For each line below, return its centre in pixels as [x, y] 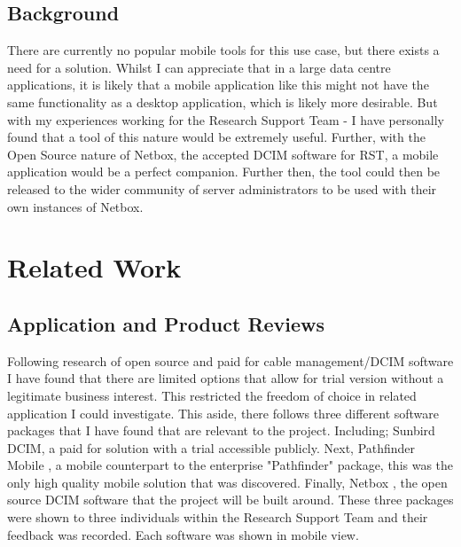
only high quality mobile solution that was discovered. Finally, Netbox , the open [227, 482]
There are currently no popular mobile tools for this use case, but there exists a [223, 50]
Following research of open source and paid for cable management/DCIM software [230, 360]
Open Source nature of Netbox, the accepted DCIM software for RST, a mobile [223, 154]
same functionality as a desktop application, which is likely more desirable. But [223, 102]
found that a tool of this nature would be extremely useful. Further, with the [216, 137]
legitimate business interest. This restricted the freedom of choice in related [212, 395]
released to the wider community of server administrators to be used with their [222, 188]
